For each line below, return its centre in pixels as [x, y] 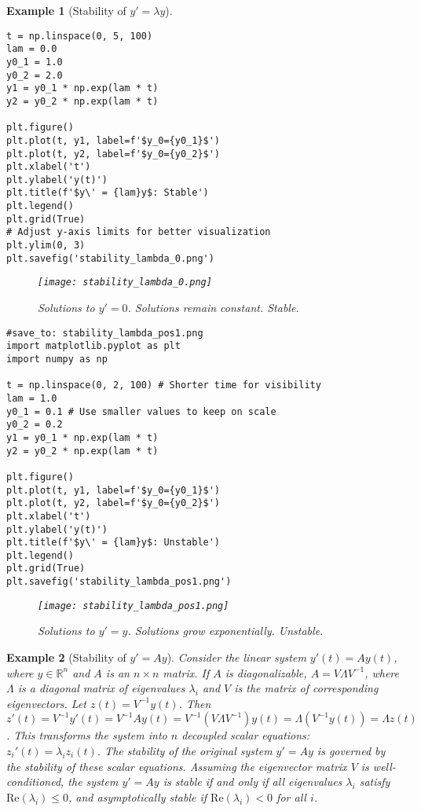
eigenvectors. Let [46, 703]
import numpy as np [57, 359]
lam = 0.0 [32, 49]
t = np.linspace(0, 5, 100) [80, 36]
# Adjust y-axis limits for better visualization [139, 232]
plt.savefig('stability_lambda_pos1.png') [119, 582]
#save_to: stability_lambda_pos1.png [105, 333]
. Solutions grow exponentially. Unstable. [225, 631]
